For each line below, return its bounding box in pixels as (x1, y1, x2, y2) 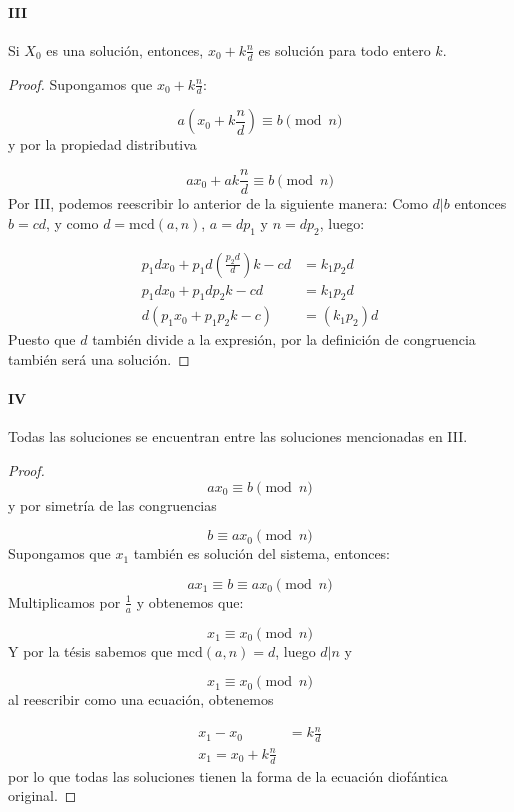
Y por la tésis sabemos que (8, 640, 173, 661)
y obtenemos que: (136, 591, 244, 612)
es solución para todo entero (258, 39, 431, 60)
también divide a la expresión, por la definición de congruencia (92, 329, 476, 350)
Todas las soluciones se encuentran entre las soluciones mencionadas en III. (8, 426, 468, 447)
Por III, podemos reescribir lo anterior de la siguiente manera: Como (8, 193, 428, 214)
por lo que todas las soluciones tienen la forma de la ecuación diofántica (8, 765, 448, 786)
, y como (46, 212, 99, 233)
